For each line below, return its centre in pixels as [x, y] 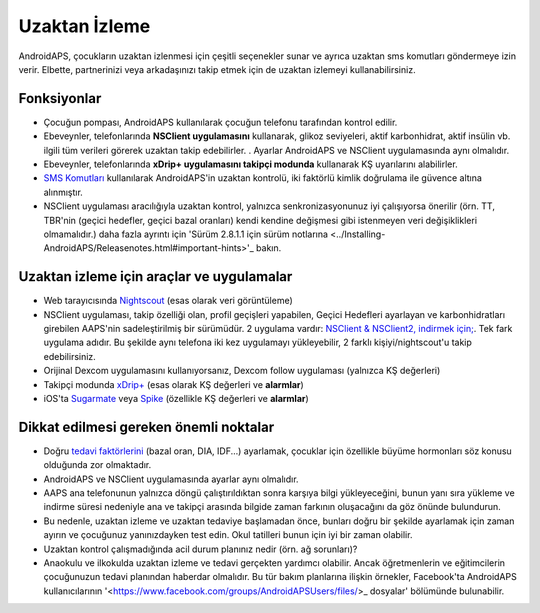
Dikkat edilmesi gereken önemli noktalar [146, 426]
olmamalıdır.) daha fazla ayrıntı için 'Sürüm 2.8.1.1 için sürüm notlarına [186, 234]
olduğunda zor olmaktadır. [97, 465]
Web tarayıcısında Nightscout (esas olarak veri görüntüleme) [168, 301]
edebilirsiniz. [70, 356]
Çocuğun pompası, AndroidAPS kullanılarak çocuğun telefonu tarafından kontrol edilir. [220, 122]
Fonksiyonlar [60, 98]
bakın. [268, 248]
